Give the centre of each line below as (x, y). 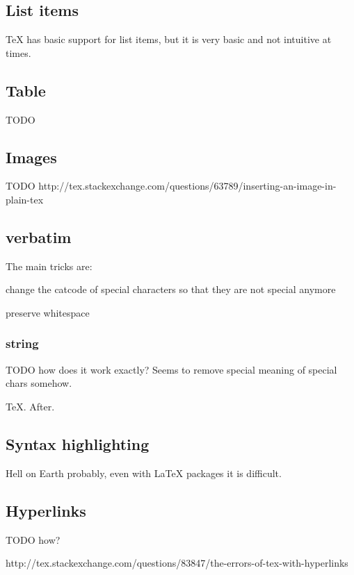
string (22, 343)
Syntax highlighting (78, 443)
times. (18, 52)
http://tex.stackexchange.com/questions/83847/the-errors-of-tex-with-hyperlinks (177, 563)
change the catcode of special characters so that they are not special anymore (171, 289)
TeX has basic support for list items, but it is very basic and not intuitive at (169, 39)
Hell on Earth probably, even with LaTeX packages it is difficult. (144, 473)
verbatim (39, 236)
